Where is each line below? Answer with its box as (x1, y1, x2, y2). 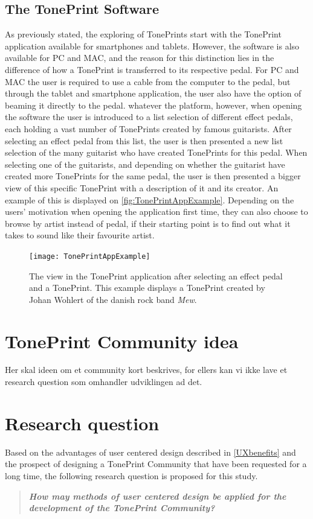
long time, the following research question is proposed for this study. (5, 469, 258, 482)
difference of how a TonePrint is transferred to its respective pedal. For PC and (5, 63, 299, 75)
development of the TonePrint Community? (28, 501, 215, 514)
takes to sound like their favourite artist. (5, 229, 155, 241)
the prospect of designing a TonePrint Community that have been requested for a (5, 457, 307, 470)
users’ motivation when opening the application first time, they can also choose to (5, 205, 308, 218)
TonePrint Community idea (5, 328, 239, 353)
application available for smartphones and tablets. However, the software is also (5, 39, 300, 52)
